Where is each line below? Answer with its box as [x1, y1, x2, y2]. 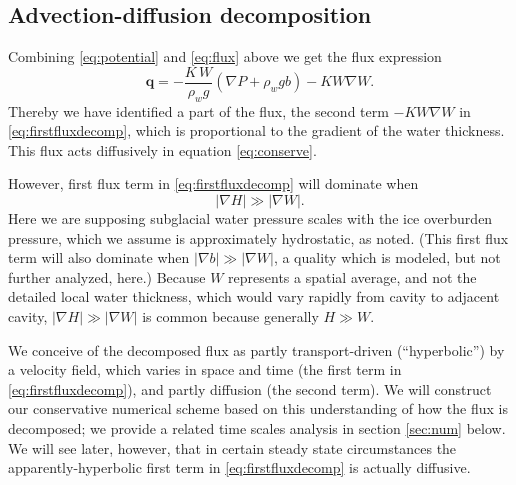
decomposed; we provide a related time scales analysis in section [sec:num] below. [8, 417, 506, 438]
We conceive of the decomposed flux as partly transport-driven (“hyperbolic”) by [8, 339, 505, 360]
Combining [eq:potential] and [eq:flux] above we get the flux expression [8, 46, 442, 67]
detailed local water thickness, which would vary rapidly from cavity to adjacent [8, 286, 500, 307]
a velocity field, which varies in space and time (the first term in [8, 359, 402, 380]
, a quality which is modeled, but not [273, 247, 501, 268]
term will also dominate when [8, 247, 190, 268]
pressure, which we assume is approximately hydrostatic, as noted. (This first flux [8, 227, 509, 248]
